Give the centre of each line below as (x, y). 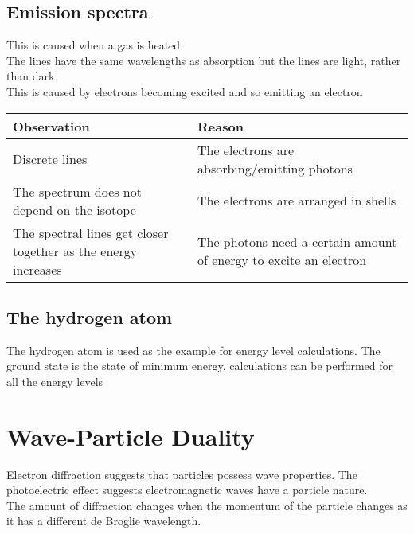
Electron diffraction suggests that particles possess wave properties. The (182, 474)
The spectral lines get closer (91, 232)
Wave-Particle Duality (131, 436)
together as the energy (75, 251)
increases (37, 269)
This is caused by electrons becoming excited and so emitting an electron (185, 91)
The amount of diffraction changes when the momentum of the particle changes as (207, 505)
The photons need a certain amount (297, 242)
